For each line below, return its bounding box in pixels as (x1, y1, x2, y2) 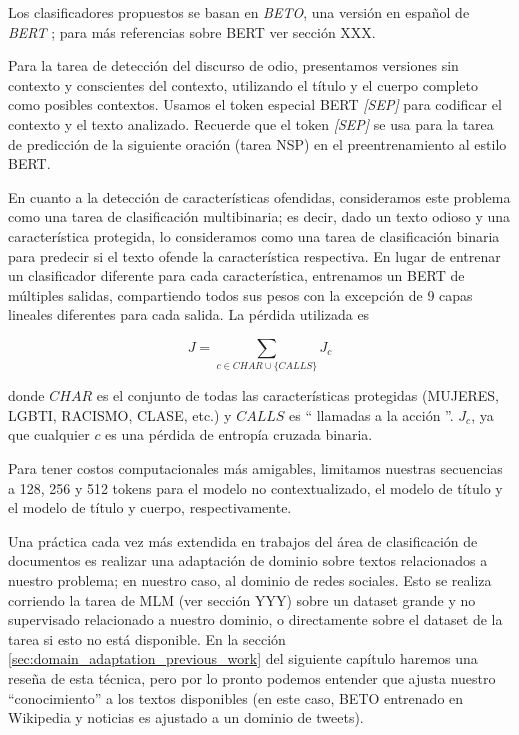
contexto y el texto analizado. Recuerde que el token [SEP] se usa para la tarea (8, 113, 494, 134)
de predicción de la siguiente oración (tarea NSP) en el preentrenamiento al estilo (8, 133, 507, 154)
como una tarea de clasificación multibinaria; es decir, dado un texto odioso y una (8, 206, 511, 227)
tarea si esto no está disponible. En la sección (8, 628, 286, 649)
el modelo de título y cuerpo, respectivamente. (8, 497, 292, 518)
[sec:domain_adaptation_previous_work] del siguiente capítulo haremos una (8, 648, 478, 669)
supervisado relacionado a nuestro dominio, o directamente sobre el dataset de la (8, 609, 503, 630)
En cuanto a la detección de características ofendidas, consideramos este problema (8, 186, 511, 207)
